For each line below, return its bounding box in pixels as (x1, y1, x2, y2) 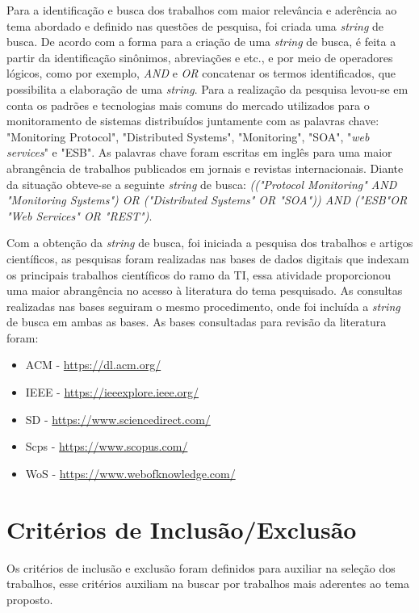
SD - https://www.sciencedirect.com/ (25, 410, 211, 427)
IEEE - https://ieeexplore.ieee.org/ (25, 384, 199, 401)
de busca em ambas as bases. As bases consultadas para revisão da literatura (6, 313, 387, 330)
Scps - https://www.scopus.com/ (25, 438, 188, 455)
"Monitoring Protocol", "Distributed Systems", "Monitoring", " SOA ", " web (6, 128, 370, 145)
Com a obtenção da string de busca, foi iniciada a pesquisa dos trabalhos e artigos (6, 234, 413, 251)
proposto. (6, 590, 53, 607)
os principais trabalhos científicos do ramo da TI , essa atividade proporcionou (6, 266, 391, 283)
